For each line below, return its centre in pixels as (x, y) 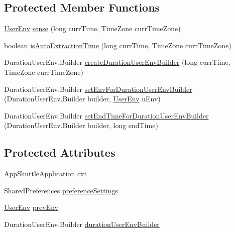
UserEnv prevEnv (31, 207)
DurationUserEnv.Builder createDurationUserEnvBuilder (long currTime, (117, 62)
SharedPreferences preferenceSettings (61, 190)
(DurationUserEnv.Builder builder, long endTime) (81, 125)
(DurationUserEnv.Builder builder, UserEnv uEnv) (82, 99)
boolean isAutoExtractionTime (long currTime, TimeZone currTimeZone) (118, 45)
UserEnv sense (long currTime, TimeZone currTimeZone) (92, 28)
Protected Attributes (60, 152)
